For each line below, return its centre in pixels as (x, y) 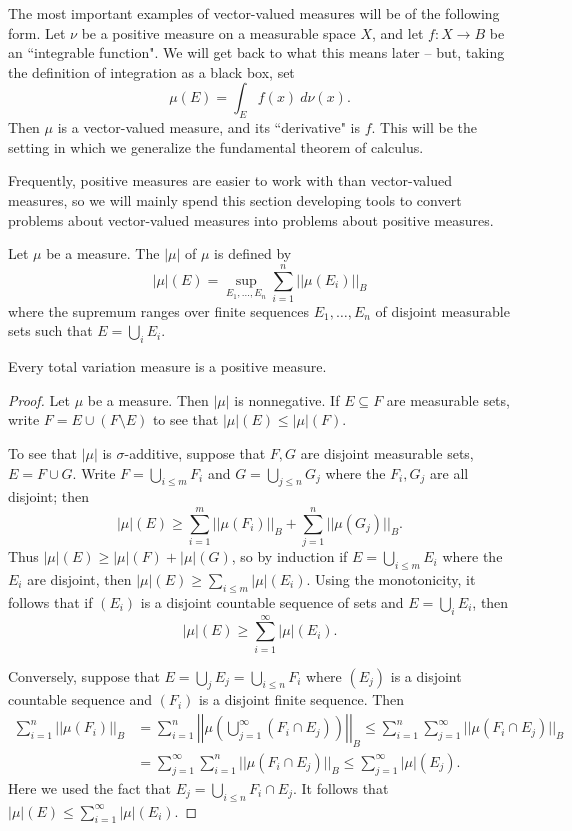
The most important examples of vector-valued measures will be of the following (254, 13)
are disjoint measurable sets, (387, 453)
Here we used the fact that (90, 787)
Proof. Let (39, 399)
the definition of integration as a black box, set (151, 71)
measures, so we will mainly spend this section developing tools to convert (235, 199)
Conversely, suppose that (84, 675)
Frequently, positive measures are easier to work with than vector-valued (230, 180)
